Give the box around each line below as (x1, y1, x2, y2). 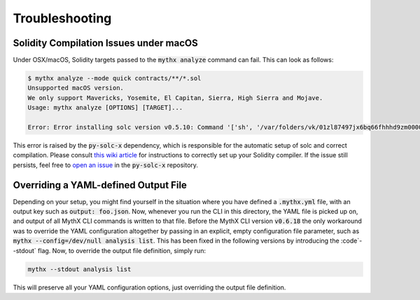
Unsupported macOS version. (27, 84, 124, 92)
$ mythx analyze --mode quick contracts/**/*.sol (27, 74, 202, 83)
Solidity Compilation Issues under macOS (13, 37, 199, 49)
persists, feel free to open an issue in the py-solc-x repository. (13, 161, 199, 169)
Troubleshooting (13, 10, 112, 26)
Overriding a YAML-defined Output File (13, 179, 187, 191)
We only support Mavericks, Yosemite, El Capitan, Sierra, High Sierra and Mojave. (27, 94, 323, 101)
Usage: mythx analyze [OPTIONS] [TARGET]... (27, 103, 183, 112)
